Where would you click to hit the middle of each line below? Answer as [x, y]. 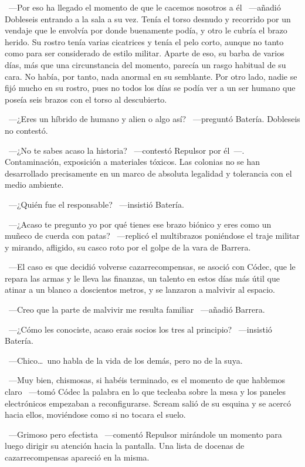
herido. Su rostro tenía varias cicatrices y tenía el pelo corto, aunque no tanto [144, 41]
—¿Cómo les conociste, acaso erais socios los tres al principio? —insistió [140, 329]
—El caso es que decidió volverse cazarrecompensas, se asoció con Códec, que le [152, 267]
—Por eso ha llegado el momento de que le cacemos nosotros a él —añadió [145, 7]
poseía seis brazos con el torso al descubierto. [86, 99]
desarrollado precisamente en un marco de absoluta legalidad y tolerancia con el [148, 173]
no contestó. [26, 130]
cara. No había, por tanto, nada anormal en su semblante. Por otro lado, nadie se [151, 76]
